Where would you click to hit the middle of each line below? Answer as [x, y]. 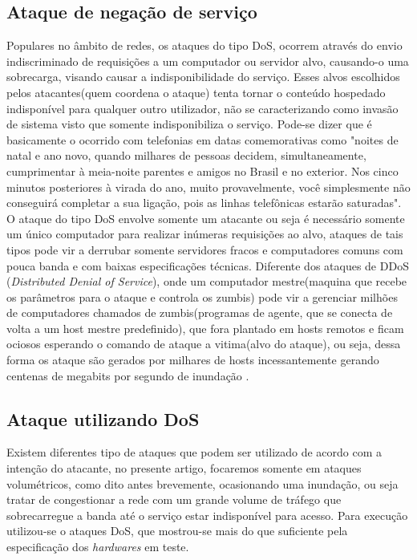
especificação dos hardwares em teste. [98, 547]
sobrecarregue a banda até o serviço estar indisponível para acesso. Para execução [207, 515]
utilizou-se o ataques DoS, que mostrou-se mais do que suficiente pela [177, 531]
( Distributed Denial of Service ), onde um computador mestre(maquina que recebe [207, 281]
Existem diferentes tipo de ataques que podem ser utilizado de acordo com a [194, 452]
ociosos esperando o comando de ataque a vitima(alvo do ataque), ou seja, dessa [204, 344]
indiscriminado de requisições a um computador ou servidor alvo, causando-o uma [208, 61]
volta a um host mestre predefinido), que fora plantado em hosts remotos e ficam [205, 328]
